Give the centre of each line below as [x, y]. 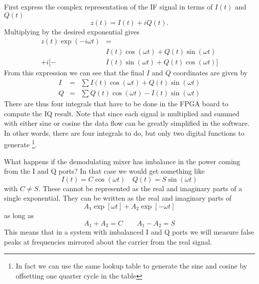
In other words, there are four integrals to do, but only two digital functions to [124, 133]
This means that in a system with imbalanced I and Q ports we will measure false [129, 231]
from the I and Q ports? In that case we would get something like [104, 171]
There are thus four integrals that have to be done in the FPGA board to [116, 103]
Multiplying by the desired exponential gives [72, 31]
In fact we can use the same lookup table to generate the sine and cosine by [131, 266]
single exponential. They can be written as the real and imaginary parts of [118, 198]
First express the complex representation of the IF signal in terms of [108, 6]
